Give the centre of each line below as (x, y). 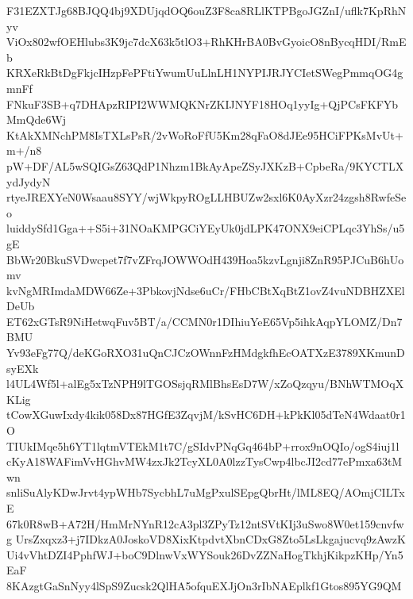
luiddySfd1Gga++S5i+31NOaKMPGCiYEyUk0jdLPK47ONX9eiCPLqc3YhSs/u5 (206, 228)
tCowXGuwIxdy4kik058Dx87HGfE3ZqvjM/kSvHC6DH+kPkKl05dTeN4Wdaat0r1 (206, 415)
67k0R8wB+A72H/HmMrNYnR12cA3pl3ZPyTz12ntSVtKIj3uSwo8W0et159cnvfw (205, 523)
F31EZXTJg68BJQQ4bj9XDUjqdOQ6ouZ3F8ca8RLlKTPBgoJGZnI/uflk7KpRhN (206, 10)
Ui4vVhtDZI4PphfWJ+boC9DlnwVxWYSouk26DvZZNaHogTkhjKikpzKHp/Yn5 (205, 554)
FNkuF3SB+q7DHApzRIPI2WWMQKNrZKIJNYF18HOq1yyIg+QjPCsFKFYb (203, 104)
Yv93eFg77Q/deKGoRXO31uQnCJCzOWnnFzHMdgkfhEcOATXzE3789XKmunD (206, 353)
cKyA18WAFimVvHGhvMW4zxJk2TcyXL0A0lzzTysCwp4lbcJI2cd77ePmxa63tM (205, 461)
